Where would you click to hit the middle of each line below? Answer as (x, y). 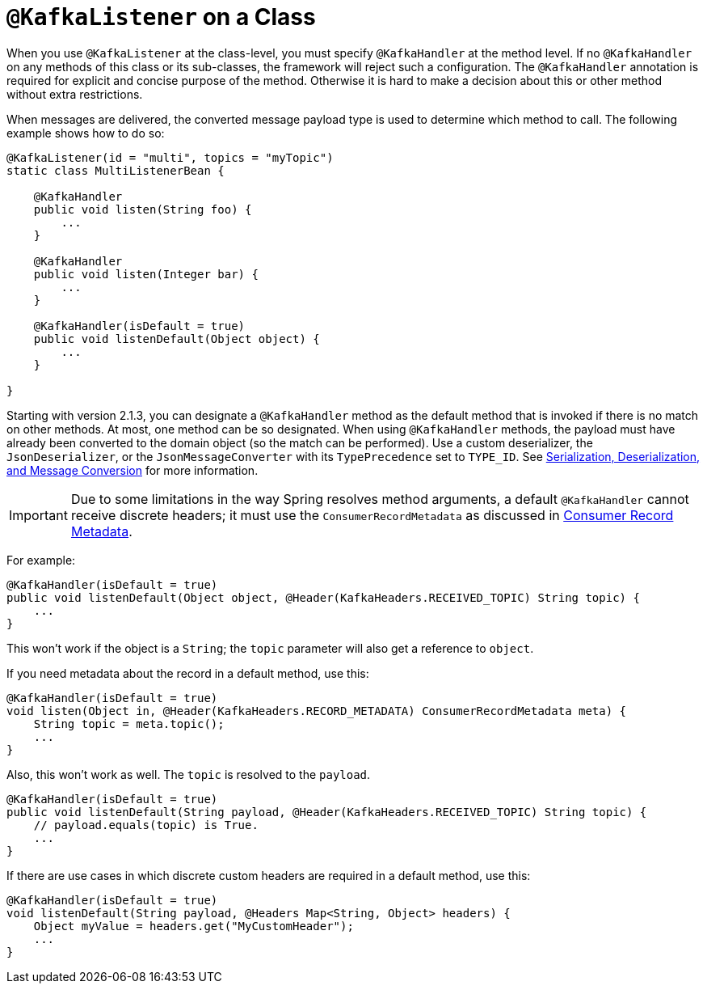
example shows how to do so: (86, 133)
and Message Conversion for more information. (133, 470)
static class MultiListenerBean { (116, 170)
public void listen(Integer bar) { (146, 274)
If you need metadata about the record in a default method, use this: (188, 673)
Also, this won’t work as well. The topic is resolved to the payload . (189, 774)
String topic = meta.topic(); (129, 723)
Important (38, 515)
